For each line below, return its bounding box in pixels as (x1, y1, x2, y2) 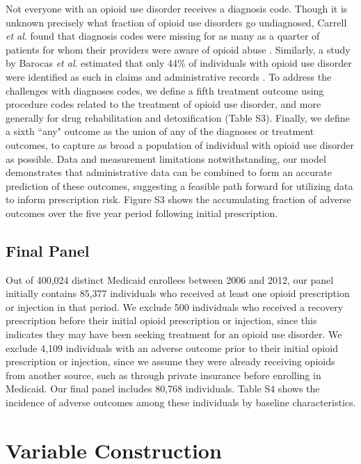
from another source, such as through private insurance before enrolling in (6, 367, 321, 382)
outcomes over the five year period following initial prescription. (6, 205, 278, 220)
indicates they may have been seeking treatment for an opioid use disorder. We (6, 327, 342, 342)
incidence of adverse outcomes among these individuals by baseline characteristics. (6, 395, 356, 410)
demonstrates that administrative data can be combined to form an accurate (6, 165, 332, 179)
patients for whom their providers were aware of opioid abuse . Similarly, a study (6, 42, 351, 56)
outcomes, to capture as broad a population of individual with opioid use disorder (6, 137, 355, 152)
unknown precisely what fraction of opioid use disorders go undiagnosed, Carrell (6, 15, 347, 29)
